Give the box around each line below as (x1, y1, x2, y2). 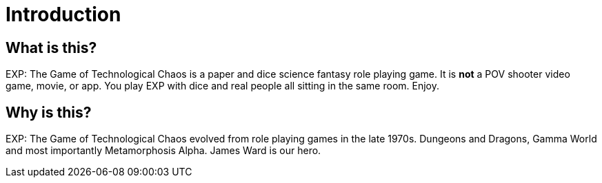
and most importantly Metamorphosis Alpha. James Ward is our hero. (6, 144, 321, 157)
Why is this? (6, 103, 92, 121)
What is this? (6, 39, 97, 56)
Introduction (6, 3, 121, 26)
